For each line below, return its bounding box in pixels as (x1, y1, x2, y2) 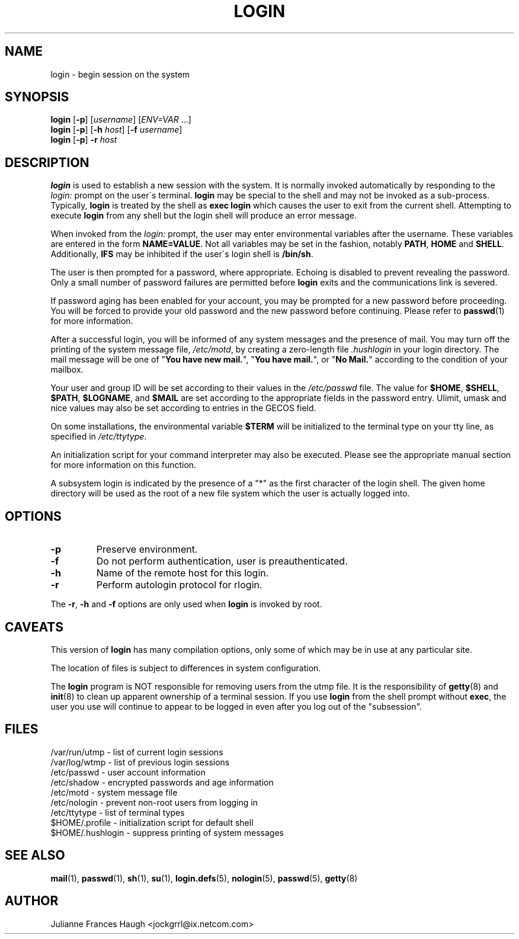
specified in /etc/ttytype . (50, 431, 147, 442)
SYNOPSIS (5, 89, 69, 105)
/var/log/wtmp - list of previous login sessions (50, 757, 230, 767)
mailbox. (50, 364, 84, 375)
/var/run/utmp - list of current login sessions (50, 746, 223, 757)
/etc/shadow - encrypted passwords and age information (50, 777, 274, 787)
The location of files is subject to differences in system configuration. (50, 662, 321, 673)
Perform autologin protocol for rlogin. (96, 579, 262, 591)
